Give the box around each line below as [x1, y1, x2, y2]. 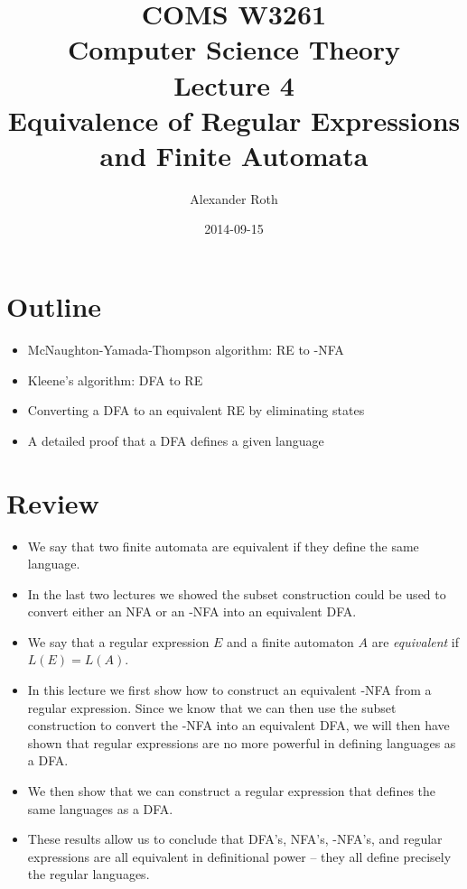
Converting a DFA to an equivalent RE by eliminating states [27, 401, 365, 420]
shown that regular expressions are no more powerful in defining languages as [27, 733, 456, 752]
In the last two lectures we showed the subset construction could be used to [27, 584, 446, 603]
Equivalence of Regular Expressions [7, 101, 461, 138]
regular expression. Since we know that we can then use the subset [27, 698, 397, 717]
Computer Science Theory [67, 31, 401, 68]
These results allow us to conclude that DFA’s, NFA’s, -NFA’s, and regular [27, 829, 443, 848]
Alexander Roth [190, 189, 278, 208]
